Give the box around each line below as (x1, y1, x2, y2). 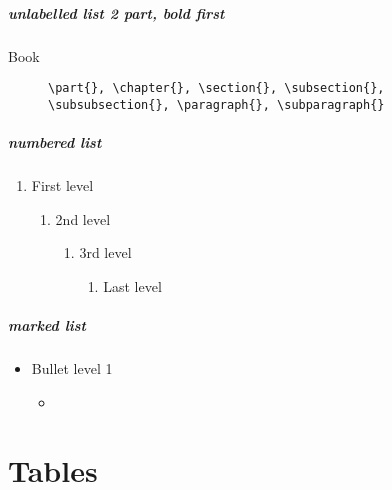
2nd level (55, 208, 111, 229)
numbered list (8, 132, 102, 153)
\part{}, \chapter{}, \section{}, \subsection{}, (48, 81, 385, 96)
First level (31, 175, 94, 196)
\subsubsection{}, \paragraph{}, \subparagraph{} (48, 97, 385, 112)
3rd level (79, 242, 132, 263)
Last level (103, 275, 162, 296)
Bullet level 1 (31, 357, 113, 378)
